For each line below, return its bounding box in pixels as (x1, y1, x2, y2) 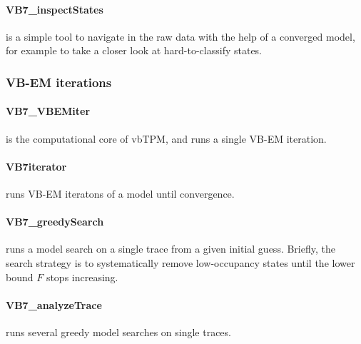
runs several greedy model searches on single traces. (6, 324, 231, 339)
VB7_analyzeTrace (6, 297, 102, 312)
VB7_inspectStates (6, 1, 103, 16)
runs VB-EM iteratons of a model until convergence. (6, 186, 235, 201)
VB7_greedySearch (6, 214, 104, 229)
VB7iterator (6, 158, 67, 173)
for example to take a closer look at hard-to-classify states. (6, 43, 263, 58)
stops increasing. (46, 269, 118, 284)
